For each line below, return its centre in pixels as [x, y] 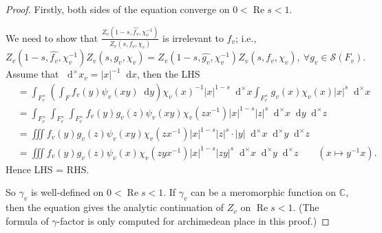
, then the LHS [169, 74]
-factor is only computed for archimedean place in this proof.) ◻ [193, 220]
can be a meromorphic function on [264, 192]
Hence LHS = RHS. [47, 169]
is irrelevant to [193, 37]
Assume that [32, 74]
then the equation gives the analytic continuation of [115, 207]
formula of [27, 220]
